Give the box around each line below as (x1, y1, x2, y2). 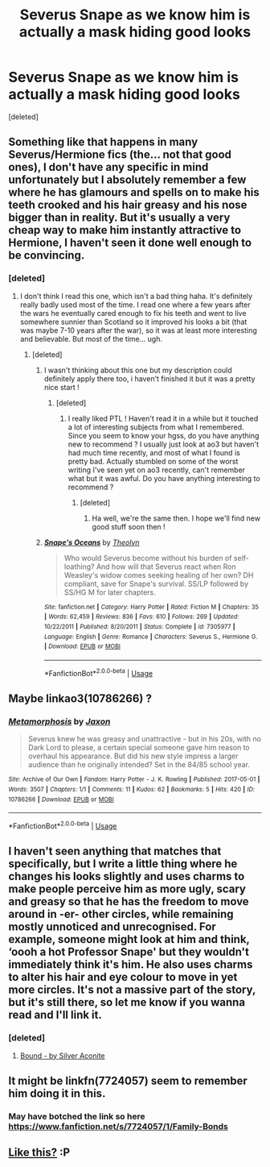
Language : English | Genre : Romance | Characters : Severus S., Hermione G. (43, 633, 258, 641)
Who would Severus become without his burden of (63, 553, 232, 563)
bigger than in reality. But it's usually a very (8, 211, 231, 225)
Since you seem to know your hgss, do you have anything (67, 430, 260, 440)
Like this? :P (8, 1146, 71, 1160)
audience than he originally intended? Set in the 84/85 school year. (27, 760, 251, 770)
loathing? (63, 562, 95, 571)
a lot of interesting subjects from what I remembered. (67, 422, 244, 432)
